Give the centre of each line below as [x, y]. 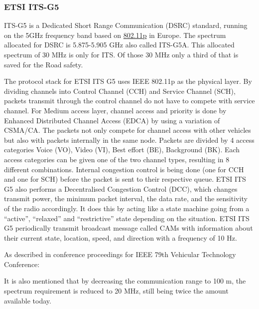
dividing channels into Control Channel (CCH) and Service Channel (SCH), [120, 91]
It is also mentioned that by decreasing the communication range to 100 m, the [125, 281]
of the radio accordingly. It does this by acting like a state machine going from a [127, 208]
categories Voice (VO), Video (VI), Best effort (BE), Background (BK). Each [122, 150]
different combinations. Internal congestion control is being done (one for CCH [124, 169]
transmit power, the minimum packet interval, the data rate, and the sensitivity [126, 198]
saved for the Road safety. [44, 64]
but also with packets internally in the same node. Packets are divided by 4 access [129, 140]
